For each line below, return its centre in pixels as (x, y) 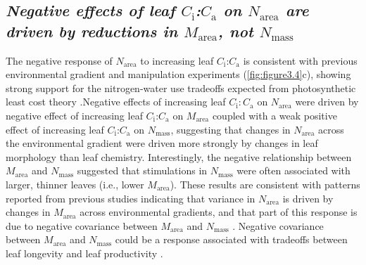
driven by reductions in (92, 31)
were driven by (327, 102)
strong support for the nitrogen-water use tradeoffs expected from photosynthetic (181, 88)
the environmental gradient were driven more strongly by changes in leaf (162, 143)
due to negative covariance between (82, 225)
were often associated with (294, 170)
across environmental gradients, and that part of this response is (219, 212)
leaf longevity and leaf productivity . (84, 253)
